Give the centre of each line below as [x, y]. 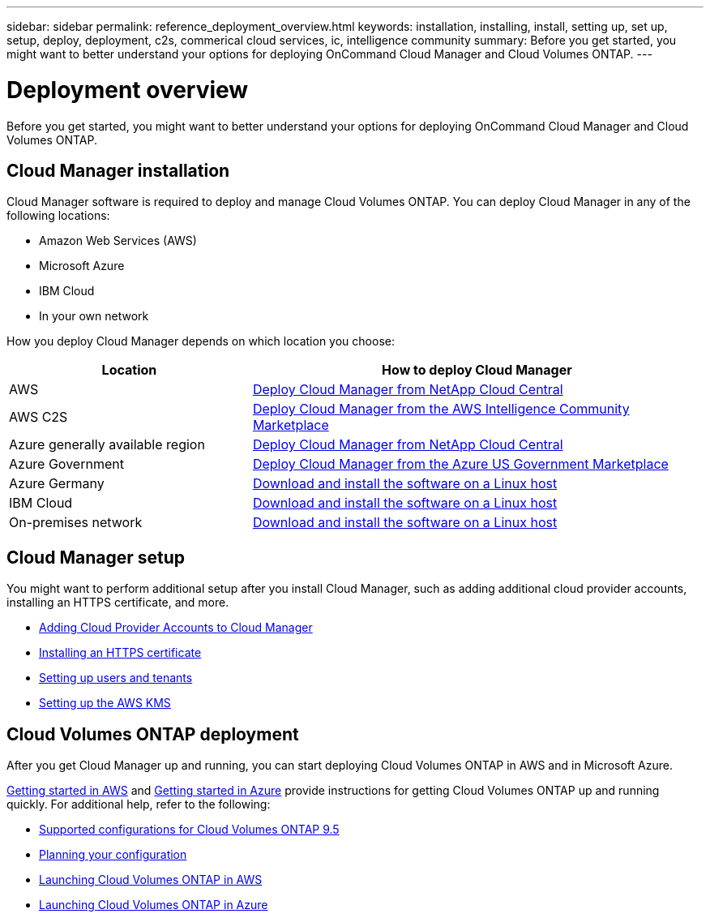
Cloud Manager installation [118, 170]
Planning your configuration [113, 855]
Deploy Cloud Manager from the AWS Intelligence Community [441, 409]
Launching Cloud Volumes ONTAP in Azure [154, 905]
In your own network [94, 316]
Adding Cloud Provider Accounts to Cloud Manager [176, 628]
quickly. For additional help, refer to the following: [139, 804]
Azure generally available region [107, 445]
